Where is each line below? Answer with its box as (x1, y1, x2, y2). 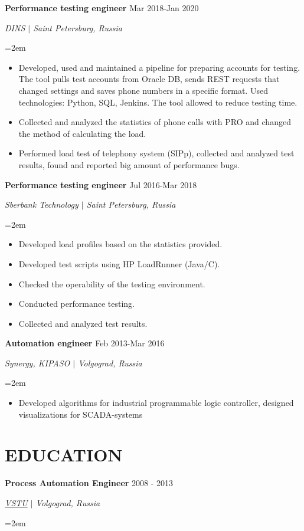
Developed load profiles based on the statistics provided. (18, 238, 223, 250)
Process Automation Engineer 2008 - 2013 (5, 477, 174, 489)
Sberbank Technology (5, 198, 79, 211)
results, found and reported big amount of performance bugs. (18, 158, 240, 171)
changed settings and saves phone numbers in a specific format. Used (18, 84, 268, 96)
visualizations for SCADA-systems (18, 408, 143, 420)
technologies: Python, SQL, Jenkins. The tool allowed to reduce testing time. (18, 96, 298, 108)
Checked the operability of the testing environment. (18, 277, 205, 290)
